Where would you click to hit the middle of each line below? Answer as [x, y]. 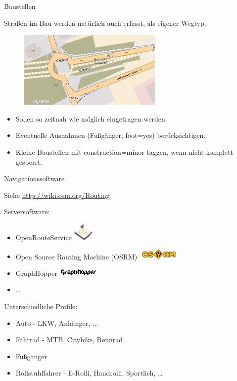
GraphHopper [37, 273]
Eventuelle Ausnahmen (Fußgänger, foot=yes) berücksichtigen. [111, 135]
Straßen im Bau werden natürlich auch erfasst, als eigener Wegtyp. [105, 23]
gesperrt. [29, 161]
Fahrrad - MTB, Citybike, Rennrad [69, 340]
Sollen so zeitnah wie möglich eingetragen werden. [91, 118]
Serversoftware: [27, 212]
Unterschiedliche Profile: [41, 306]
